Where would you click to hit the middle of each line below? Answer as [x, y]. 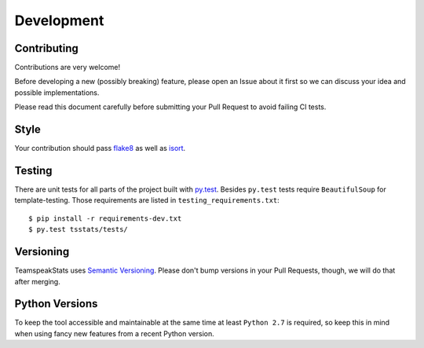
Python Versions [56, 304]
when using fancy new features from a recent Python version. [115, 333]
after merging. [37, 281]
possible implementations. [57, 92]
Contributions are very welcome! [68, 68]
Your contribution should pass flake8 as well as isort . [100, 148]
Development [59, 20]
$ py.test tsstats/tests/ [79, 229]
